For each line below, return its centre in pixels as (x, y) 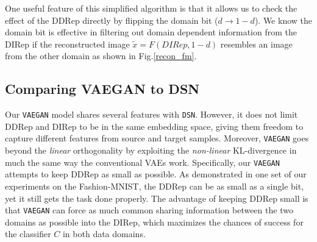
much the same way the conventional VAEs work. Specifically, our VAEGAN (142, 162)
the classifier (28, 234)
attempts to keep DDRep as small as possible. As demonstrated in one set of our (156, 174)
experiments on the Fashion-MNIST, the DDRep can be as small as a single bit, (155, 186)
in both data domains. (104, 234)
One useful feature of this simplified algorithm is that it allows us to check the (151, 8)
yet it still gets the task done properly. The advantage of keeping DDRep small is (157, 198)
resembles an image (256, 44)
